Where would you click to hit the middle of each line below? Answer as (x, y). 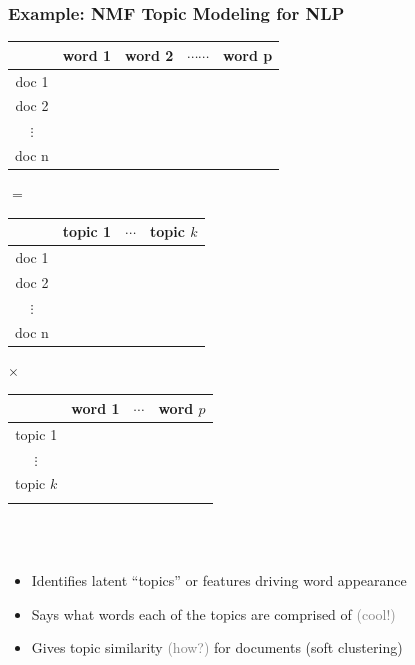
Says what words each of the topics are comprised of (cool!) (213, 613)
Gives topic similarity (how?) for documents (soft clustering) (217, 647)
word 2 (149, 54)
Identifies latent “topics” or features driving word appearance (219, 579)
